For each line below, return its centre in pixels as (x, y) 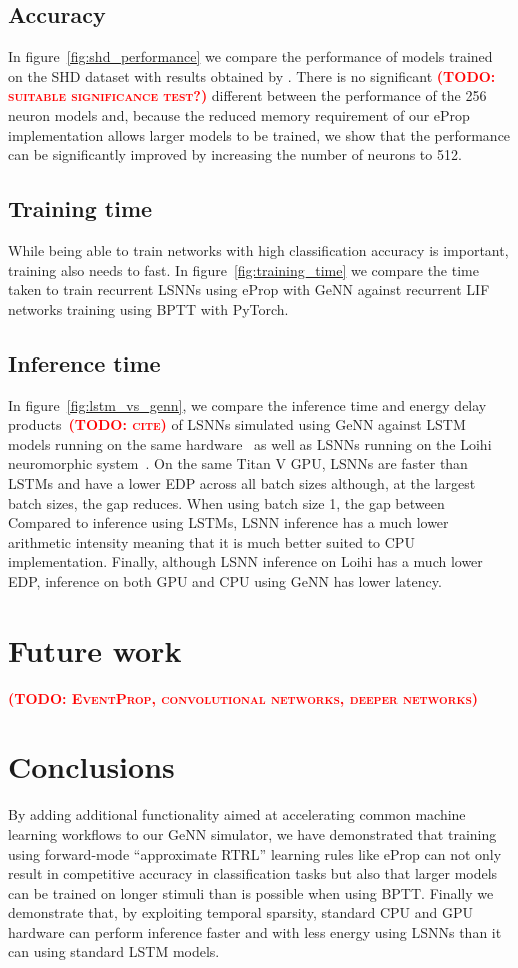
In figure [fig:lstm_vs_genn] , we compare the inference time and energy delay (247, 404)
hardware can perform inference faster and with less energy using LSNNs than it (255, 931)
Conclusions (91, 766)
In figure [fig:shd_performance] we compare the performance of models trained (250, 56)
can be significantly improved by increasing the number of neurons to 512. (235, 154)
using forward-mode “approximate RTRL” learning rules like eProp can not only (255, 853)
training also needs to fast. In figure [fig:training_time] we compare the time (243, 269)
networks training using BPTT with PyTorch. (148, 308)
